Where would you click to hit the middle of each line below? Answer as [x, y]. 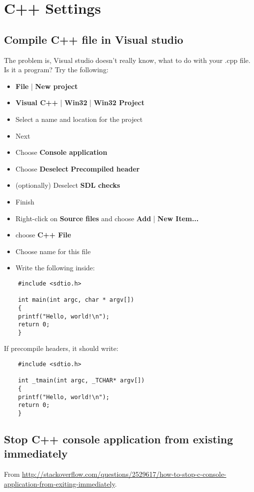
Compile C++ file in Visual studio [94, 39]
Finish [25, 201]
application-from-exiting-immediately [59, 483]
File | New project [47, 86]
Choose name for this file [53, 251]
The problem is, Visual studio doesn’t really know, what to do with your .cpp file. [127, 60]
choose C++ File [43, 235]
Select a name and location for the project [79, 119]
